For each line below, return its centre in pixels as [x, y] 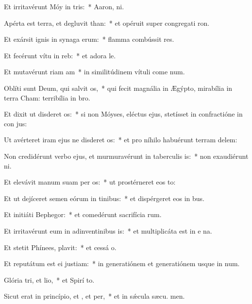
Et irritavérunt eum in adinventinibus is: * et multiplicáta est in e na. [108, 230]
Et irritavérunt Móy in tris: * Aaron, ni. [64, 6]
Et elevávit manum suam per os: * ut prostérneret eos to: [90, 182]
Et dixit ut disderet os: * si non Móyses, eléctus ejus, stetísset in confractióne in [123, 114]
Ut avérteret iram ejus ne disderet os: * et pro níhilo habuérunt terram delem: [121, 140]
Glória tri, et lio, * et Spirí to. [49, 279]
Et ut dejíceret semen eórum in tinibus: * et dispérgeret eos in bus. [104, 198]
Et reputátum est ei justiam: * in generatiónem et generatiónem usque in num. [122, 263]
